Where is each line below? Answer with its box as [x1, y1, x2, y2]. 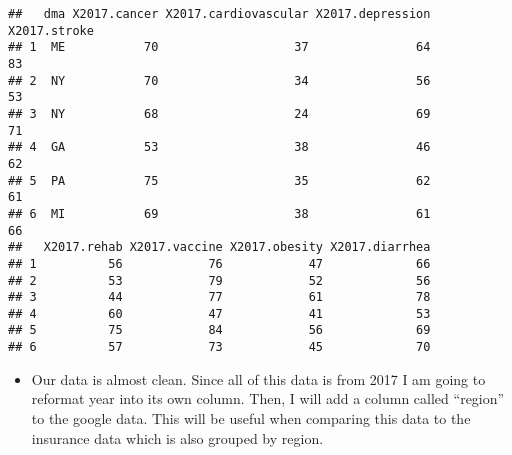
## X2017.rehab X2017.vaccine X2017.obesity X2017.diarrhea [8, 240, 431, 255]
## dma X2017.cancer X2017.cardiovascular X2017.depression [8, 7, 431, 21]
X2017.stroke [8, 23, 94, 38]
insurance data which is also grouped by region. [31, 427, 324, 448]
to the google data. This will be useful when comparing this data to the [31, 407, 471, 428]
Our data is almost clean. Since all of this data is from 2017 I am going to [31, 368, 486, 389]
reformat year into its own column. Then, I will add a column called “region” [31, 388, 505, 409]
